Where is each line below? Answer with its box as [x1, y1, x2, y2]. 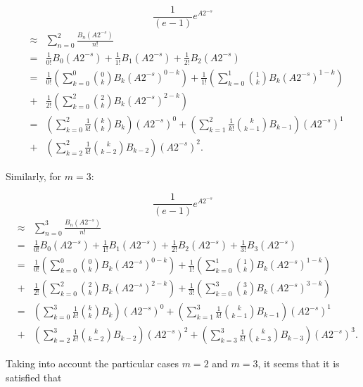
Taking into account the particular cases [6, 356, 179, 371]
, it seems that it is [257, 356, 340, 371]
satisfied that [6, 369, 62, 384]
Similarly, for [6, 168, 62, 183]
